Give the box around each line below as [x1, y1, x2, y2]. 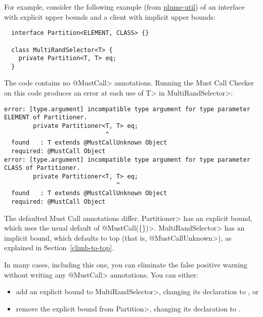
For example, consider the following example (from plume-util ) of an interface [4, 2, 245, 12]
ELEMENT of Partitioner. [4, 114, 87, 121]
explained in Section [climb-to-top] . [4, 242, 114, 253]
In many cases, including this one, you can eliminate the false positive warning [4, 259, 248, 269]
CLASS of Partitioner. [4, 164, 80, 172]
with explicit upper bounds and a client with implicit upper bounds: [4, 11, 215, 22]
